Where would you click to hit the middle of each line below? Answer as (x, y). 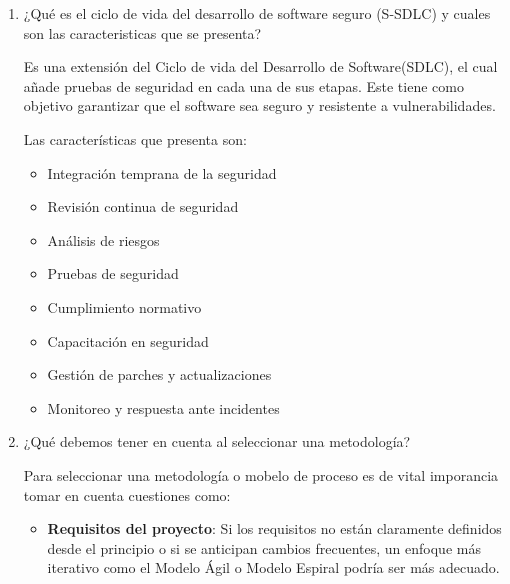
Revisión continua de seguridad (143, 206)
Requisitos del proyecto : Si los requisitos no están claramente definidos (274, 528)
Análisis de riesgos (103, 239)
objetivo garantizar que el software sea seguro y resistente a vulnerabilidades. (259, 105)
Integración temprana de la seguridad (162, 172)
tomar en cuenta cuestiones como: (127, 494)
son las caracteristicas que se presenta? (142, 32)
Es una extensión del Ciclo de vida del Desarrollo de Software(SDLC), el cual (260, 66)
